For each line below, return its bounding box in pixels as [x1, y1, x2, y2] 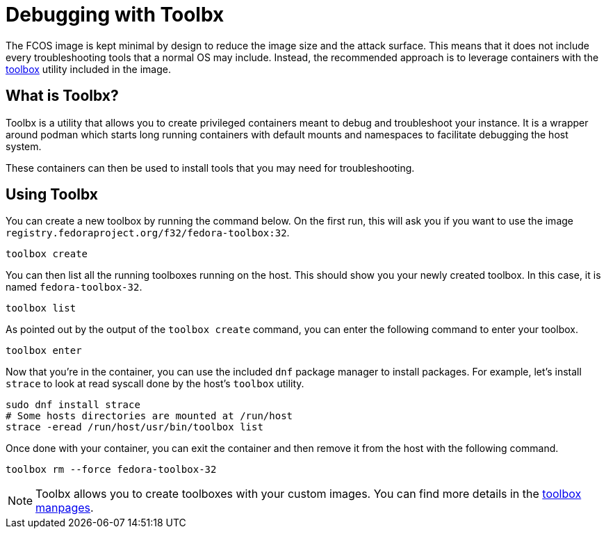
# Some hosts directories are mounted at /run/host [6, 410, 293, 422]
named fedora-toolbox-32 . [6, 281, 142, 293]
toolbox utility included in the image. [6, 63, 171, 75]
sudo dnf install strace [6, 399, 140, 411]
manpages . [35, 501, 94, 515]
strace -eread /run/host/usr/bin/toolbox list [6, 421, 263, 433]
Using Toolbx [6, 186, 98, 204]
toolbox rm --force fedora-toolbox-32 [6, 464, 217, 476]
